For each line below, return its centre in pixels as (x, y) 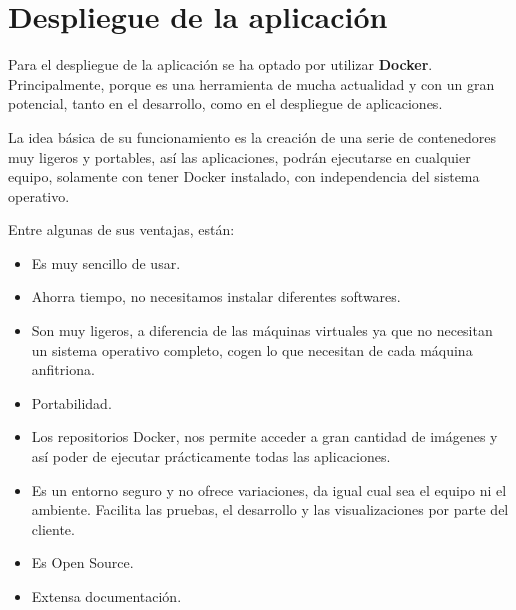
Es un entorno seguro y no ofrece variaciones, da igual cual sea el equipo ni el (269, 489)
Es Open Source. (82, 562)
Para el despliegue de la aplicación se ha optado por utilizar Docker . (220, 64)
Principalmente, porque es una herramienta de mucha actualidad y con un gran (251, 83)
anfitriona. (63, 369)
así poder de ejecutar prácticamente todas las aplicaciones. (211, 456)
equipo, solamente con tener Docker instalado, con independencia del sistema (244, 176)
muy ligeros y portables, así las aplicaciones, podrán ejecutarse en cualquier (239, 156)
